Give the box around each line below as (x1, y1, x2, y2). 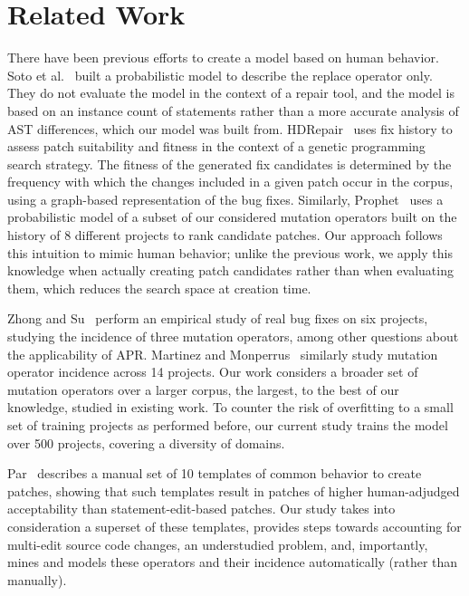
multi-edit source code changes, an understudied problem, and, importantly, (7, 534, 428, 553)
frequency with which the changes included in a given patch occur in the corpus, (7, 172, 454, 191)
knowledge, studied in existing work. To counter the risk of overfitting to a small (7, 398, 454, 417)
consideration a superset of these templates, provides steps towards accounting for (7, 516, 462, 535)
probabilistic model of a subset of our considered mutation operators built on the (7, 207, 457, 226)
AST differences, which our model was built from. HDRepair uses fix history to (7, 119, 453, 138)
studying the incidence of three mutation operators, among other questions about (7, 327, 459, 346)
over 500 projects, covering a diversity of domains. (7, 433, 285, 452)
